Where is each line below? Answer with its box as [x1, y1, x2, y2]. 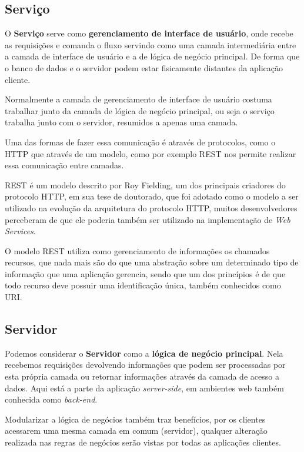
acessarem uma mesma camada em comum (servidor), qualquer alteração [5, 424, 268, 437]
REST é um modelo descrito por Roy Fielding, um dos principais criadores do [5, 178, 286, 191]
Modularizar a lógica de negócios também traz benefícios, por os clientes [5, 413, 266, 425]
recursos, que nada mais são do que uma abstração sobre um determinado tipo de [5, 256, 299, 268]
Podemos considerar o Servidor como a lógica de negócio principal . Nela [5, 347, 283, 359]
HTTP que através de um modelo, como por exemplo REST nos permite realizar [5, 147, 296, 159]
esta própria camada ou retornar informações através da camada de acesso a [5, 370, 279, 383]
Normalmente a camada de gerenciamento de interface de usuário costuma [5, 93, 272, 105]
